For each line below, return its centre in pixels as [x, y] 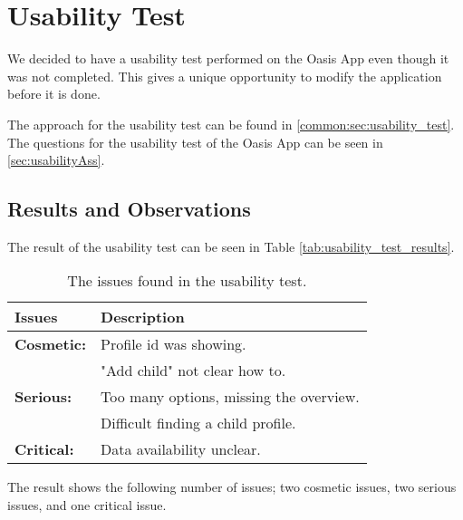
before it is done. [54, 94]
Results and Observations [129, 209]
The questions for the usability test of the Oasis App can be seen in [195, 142]
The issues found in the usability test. [187, 281]
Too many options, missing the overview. [230, 397]
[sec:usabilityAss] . [56, 160]
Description [143, 317]
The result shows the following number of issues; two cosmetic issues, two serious [232, 487]
